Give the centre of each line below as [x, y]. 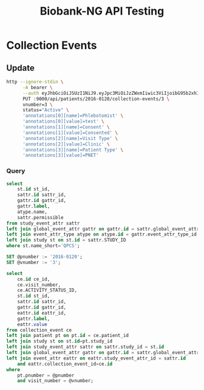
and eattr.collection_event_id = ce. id [65, 364]
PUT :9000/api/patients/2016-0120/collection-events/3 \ [96, 99]
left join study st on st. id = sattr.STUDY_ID [66, 240]
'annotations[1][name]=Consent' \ [66, 127]
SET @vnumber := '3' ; [34, 262]
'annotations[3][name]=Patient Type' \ [73, 150]
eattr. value [32, 324]
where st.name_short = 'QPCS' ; [43, 246]
